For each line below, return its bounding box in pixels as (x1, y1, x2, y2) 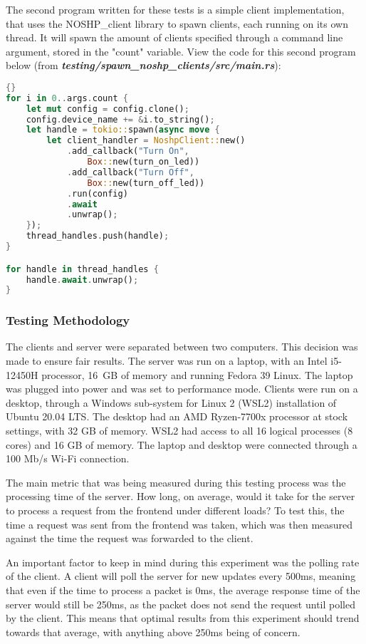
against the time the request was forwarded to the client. (6, 531, 253, 546)
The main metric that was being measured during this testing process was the (6, 474, 346, 489)
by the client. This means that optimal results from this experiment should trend (6, 611, 360, 625)
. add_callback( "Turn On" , (66, 146, 189, 157)
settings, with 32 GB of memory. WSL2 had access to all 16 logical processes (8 (6, 423, 353, 438)
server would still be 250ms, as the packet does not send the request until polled (6, 596, 356, 611)
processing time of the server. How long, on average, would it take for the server (6, 489, 355, 504)
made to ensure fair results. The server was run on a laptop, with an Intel (6, 353, 328, 368)
